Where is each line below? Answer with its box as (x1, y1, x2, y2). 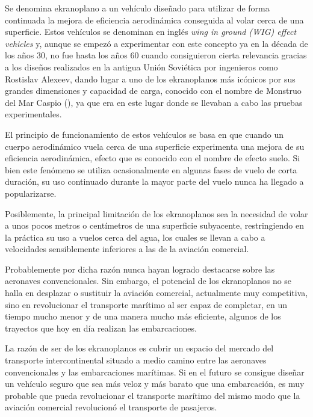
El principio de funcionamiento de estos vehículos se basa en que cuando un (5, 128, 284, 140)
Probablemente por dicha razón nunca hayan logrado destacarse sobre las (5, 262, 275, 275)
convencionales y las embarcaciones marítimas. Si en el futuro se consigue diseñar (5, 365, 305, 378)
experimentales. (5, 108, 62, 120)
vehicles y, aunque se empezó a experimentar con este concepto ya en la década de (5, 37, 308, 49)
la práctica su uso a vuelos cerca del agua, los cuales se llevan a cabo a (5, 230, 265, 243)
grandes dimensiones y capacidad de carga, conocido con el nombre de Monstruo (5, 84, 302, 97)
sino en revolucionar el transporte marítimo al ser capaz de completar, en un (5, 298, 288, 310)
